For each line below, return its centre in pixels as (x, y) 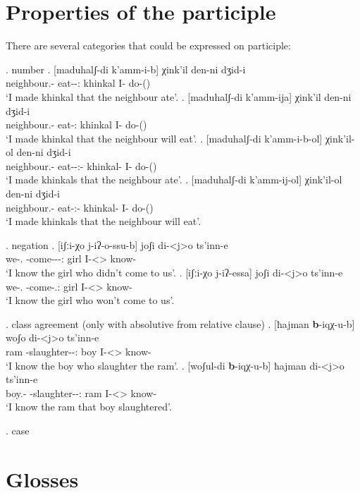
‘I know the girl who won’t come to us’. (90, 300)
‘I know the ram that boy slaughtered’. (89, 407)
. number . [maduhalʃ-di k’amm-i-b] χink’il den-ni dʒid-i (126, 69)
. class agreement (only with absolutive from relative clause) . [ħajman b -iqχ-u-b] (180, 323)
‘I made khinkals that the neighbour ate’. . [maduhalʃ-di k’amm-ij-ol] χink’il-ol (174, 179)
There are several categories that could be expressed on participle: (148, 45)
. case (18, 430)
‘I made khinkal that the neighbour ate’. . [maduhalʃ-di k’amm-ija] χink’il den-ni (179, 96)
